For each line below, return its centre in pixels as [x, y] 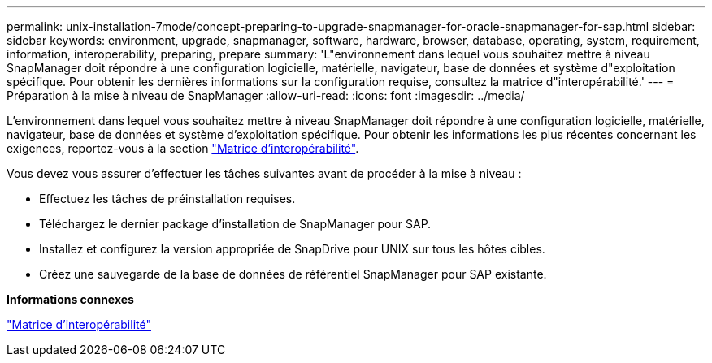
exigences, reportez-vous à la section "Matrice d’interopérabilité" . [183, 148]
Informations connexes [70, 299]
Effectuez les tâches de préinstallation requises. [167, 199]
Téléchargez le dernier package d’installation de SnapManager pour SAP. [235, 224]
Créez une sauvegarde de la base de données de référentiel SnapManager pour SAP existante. [293, 274]
